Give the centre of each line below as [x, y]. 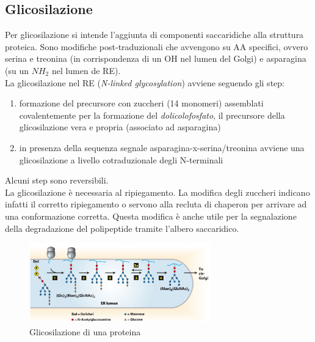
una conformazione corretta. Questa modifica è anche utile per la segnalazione [151, 216]
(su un [17, 70]
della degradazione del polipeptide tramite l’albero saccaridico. [122, 228]
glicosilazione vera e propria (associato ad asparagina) [120, 127]
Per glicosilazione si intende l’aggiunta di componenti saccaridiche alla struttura [154, 35]
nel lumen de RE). [86, 70]
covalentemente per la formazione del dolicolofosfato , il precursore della [152, 115]
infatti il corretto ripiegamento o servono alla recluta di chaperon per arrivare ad [156, 204]
